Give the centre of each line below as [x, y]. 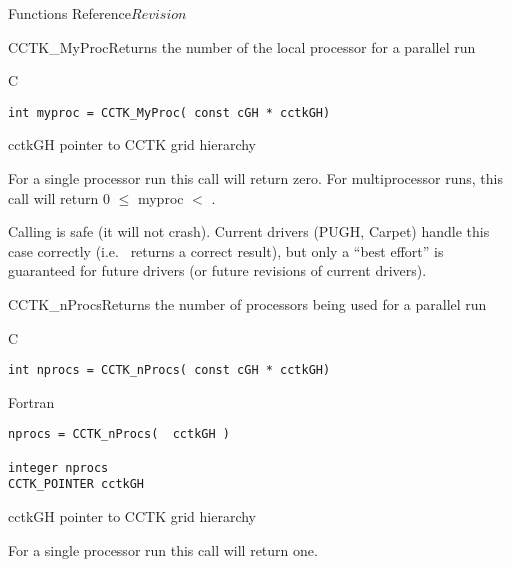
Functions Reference [70, 13]
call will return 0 [59, 197]
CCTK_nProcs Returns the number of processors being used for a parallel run [247, 304]
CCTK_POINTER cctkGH [76, 484]
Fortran [31, 401]
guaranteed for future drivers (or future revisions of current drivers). [217, 270]
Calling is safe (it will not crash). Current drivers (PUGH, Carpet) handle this [249, 231]
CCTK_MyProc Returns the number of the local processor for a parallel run [242, 46]
